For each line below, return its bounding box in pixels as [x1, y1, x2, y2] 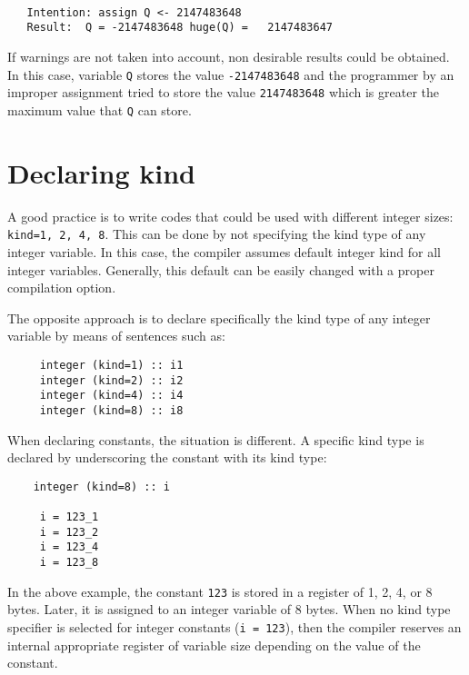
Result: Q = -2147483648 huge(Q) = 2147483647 [26, 21, 333, 35]
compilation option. [7, 278, 116, 297]
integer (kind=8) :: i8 [39, 403, 184, 417]
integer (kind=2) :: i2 [39, 373, 184, 387]
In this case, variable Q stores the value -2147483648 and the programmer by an [7, 65, 454, 84]
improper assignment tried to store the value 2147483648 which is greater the [7, 83, 439, 102]
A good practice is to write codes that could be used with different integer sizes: [7, 206, 454, 225]
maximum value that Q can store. [7, 100, 192, 119]
